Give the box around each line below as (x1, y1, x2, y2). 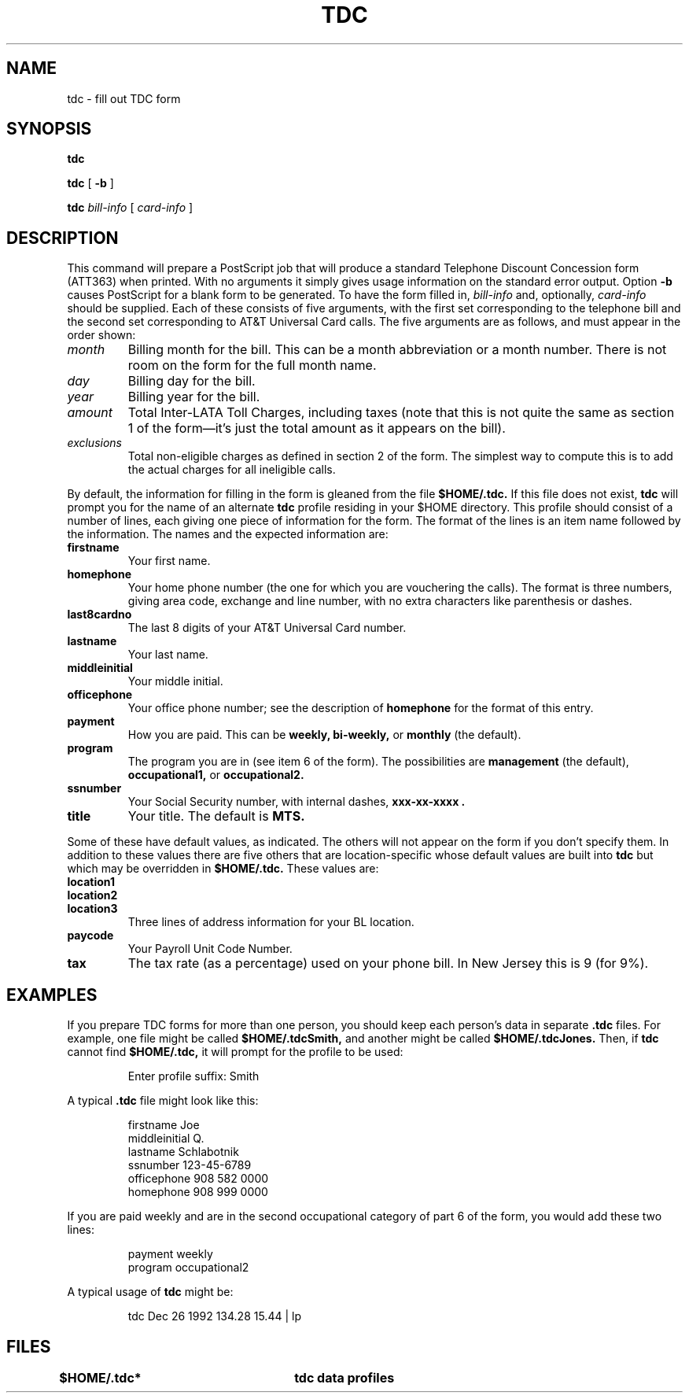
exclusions (67, 436, 122, 450)
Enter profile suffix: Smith (127, 1069, 260, 1083)
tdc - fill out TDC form (67, 91, 181, 105)
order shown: (67, 328, 136, 342)
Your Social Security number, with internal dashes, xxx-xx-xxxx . (127, 795, 466, 809)
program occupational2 (127, 1261, 249, 1275)
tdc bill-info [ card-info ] (67, 201, 193, 215)
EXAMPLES (6, 984, 98, 1005)
